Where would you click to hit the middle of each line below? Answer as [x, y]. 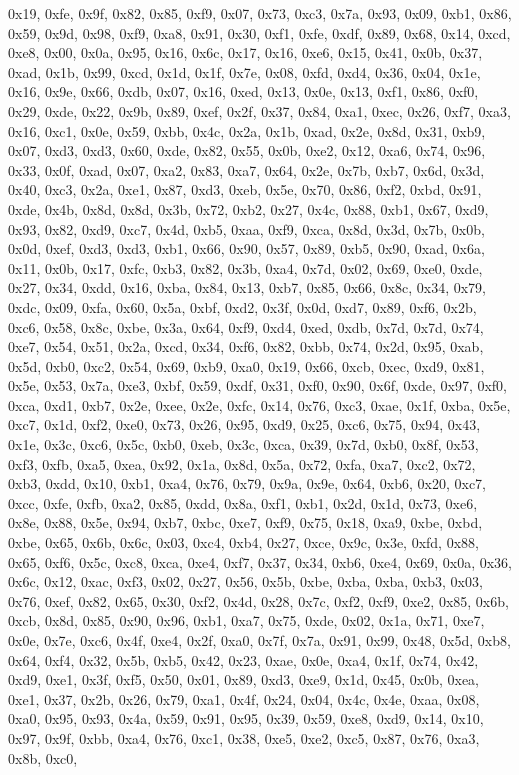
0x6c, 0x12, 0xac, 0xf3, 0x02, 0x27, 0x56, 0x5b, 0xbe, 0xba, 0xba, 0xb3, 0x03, [245, 581]
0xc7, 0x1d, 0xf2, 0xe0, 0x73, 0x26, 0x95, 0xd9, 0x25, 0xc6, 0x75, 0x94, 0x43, [244, 424]
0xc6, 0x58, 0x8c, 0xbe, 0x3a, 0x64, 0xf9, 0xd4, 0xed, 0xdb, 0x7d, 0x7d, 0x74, [246, 326]
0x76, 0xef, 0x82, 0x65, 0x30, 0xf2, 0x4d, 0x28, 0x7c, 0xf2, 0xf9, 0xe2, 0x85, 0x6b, [258, 600]
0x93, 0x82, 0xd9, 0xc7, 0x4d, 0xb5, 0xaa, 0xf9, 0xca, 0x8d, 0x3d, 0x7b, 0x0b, [246, 228]
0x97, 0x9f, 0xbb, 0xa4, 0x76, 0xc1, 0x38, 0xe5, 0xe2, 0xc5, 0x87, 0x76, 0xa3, [244, 737]
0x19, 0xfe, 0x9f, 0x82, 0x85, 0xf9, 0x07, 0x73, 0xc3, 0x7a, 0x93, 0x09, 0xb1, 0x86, [260, 13]
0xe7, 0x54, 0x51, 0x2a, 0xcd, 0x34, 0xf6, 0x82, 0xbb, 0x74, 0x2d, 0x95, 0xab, [246, 346]
